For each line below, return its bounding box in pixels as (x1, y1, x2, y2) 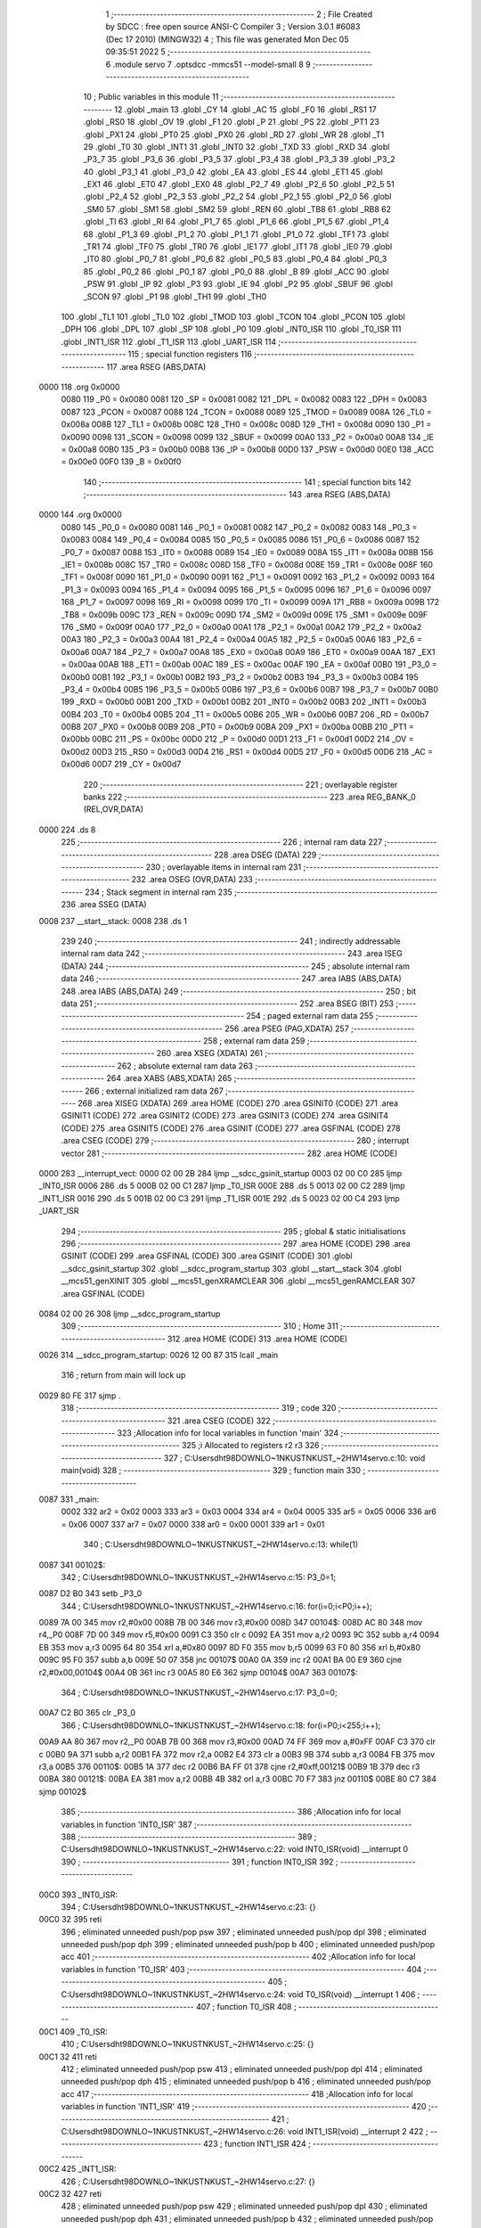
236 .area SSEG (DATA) (61, 899, 147, 910)
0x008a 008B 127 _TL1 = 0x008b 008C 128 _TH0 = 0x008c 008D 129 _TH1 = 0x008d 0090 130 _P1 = (61, 419, 432, 430)
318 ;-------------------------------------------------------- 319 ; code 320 (61, 1403, 337, 1413)
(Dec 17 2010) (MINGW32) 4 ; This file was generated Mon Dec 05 (105, 34, 349, 45)
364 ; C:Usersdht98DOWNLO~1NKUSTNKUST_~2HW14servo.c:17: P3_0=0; (61, 1687, 338, 1698)
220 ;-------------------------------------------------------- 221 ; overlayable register (83, 779, 398, 790)
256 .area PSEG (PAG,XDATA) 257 (224, 1023, 349, 1034)
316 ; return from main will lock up (61, 1370, 186, 1380)
